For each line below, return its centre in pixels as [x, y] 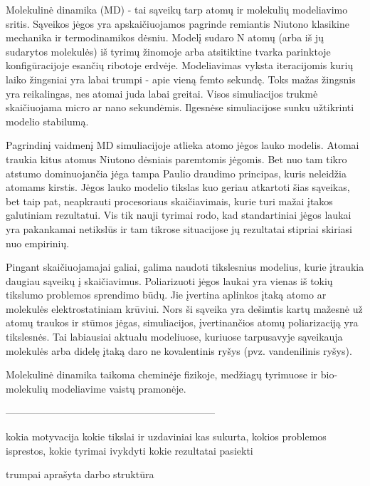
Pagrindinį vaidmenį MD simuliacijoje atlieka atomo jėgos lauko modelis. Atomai [183, 145]
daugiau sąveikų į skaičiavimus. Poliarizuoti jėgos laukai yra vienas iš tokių [169, 280]
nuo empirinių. [38, 243]
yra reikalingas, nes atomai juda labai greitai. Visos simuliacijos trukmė [162, 93]
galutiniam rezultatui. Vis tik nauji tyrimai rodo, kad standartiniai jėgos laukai [179, 215]
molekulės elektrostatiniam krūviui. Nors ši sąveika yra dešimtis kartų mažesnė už [184, 308]
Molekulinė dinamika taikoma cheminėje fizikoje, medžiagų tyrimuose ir [162, 374]
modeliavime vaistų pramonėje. [119, 388]
